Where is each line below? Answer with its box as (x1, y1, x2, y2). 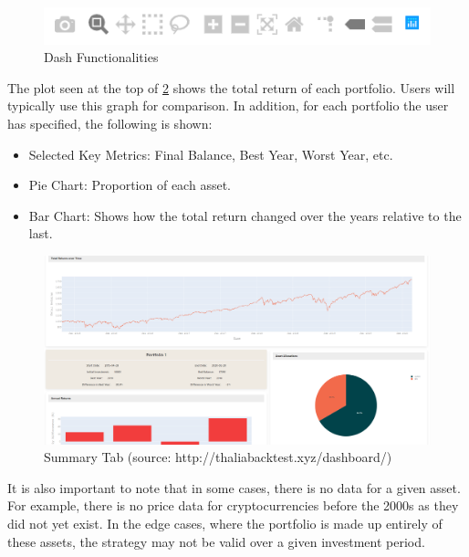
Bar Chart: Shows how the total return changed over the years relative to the (28, 205, 462, 225)
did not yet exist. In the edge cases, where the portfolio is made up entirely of (7, 513, 443, 532)
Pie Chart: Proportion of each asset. (28, 175, 231, 194)
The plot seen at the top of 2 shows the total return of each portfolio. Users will (7, 78, 455, 97)
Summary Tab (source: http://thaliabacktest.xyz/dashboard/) (44, 447, 392, 467)
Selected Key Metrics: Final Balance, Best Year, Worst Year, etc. (28, 144, 393, 163)
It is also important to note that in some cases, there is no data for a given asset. (7, 478, 461, 497)
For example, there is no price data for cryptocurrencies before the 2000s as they (7, 496, 459, 515)
